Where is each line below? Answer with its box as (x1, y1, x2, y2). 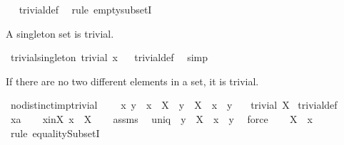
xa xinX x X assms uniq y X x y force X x (10, 111, 313, 126)
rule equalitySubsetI (10, 125, 100, 140)
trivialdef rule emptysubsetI (19, 2, 152, 16)
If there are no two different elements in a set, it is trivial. (6, 73, 259, 88)
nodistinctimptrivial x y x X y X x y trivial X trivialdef (10, 97, 338, 112)
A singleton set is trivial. (6, 26, 114, 41)
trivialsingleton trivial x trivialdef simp (10, 50, 208, 65)
